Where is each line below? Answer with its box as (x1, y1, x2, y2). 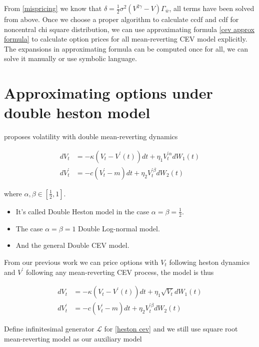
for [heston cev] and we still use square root (104, 323, 238, 334)
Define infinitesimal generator (4, 323, 94, 334)
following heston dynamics (169, 256, 250, 267)
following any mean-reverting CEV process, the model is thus (25, 266, 214, 277)
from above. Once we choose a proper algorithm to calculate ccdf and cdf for (4, 14, 239, 24)
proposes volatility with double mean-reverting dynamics (4, 131, 178, 142)
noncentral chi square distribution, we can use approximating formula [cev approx (4, 24, 255, 34)
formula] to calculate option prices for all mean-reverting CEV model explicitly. (4, 34, 247, 44)
